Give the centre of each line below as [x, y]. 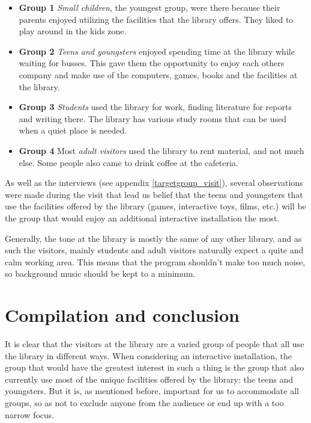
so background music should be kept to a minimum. [100, 273]
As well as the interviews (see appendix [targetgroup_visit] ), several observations [154, 183]
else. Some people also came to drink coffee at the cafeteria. [128, 162]
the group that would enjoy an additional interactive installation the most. [142, 218]
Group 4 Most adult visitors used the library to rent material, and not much [162, 150]
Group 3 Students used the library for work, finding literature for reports [155, 107]
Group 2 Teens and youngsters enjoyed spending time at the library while [157, 51]
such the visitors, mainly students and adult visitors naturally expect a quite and [154, 250]
